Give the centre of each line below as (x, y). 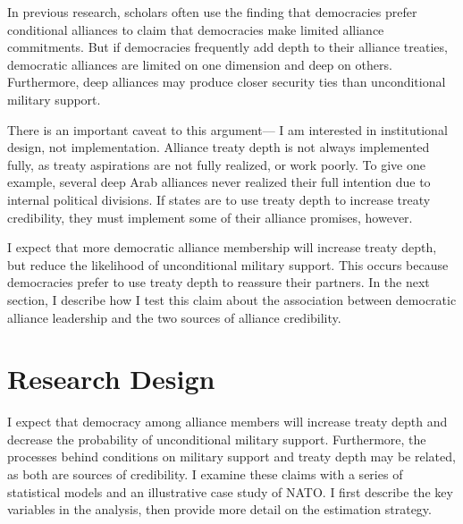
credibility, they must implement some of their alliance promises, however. (210, 217)
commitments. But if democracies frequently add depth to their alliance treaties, (227, 47)
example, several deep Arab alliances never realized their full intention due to (219, 182)
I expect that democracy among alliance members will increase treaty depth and (227, 422)
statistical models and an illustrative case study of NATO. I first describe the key (230, 491)
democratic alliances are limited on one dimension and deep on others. (200, 64)
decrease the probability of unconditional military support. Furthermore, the (217, 439)
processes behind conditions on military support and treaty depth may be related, (231, 456)
